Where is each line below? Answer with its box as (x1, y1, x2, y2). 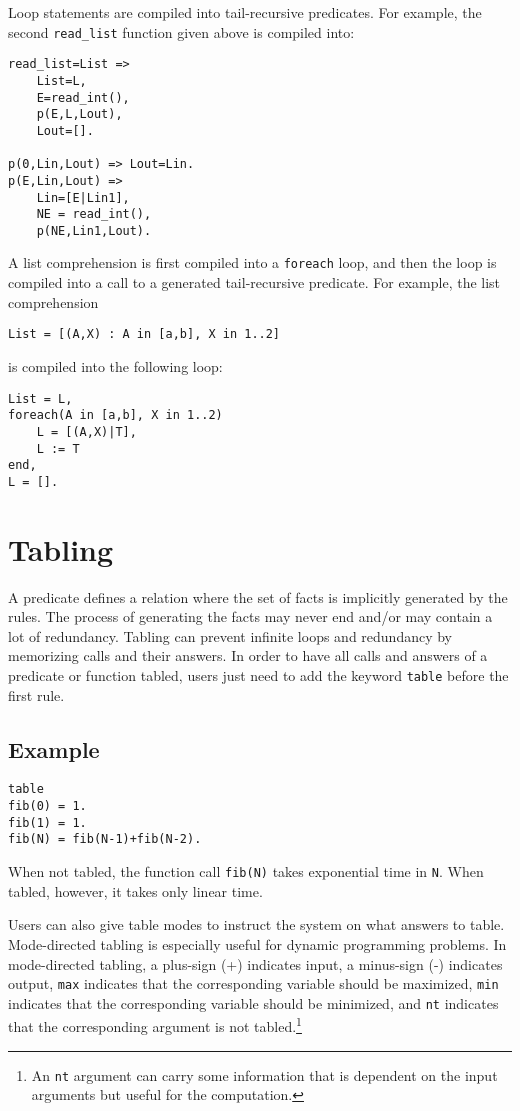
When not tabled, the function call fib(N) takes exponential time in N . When (8, 861, 484, 882)
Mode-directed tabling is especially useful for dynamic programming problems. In (8, 933, 507, 954)
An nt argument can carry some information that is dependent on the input (31, 1064, 498, 1085)
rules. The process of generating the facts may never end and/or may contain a (8, 606, 493, 627)
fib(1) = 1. (8, 815, 87, 830)
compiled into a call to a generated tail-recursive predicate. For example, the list (8, 272, 501, 293)
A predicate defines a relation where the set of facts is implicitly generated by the (8, 586, 508, 607)
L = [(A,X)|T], (36, 424, 137, 439)
